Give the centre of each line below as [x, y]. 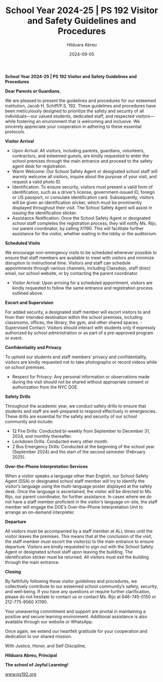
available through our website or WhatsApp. [49, 621]
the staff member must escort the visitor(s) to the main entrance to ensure [80, 541]
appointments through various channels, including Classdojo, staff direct [78, 268]
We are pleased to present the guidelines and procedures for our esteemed [81, 101]
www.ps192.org [21, 674]
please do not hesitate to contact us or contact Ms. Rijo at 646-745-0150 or [81, 597]
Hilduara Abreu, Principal [31, 655]
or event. [14, 338]
